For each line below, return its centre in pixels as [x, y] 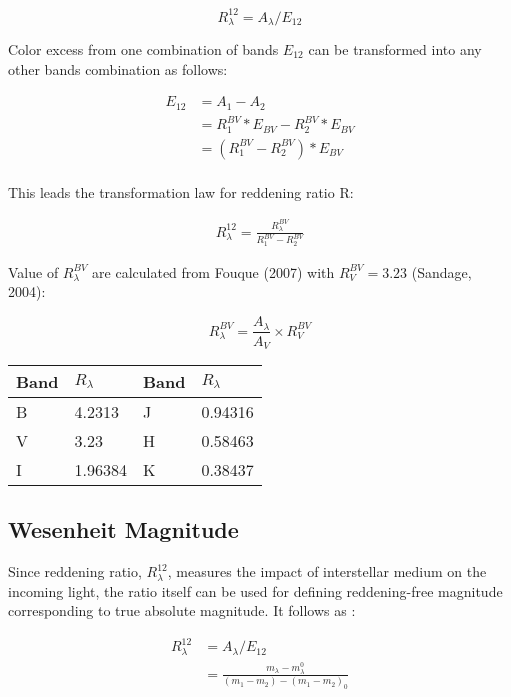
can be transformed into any [395, 48]
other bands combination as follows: [118, 68]
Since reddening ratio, [75, 571]
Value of [33, 271]
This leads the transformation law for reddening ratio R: [181, 191]
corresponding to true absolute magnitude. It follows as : [182, 610]
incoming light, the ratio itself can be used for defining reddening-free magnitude [255, 590]
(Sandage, [441, 271]
